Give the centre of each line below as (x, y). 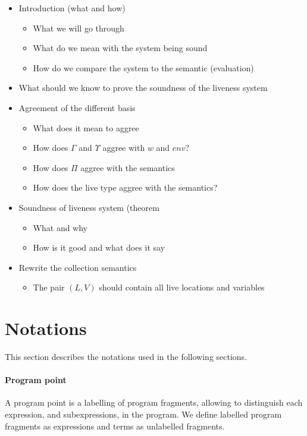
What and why (60, 227)
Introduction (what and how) (72, 8)
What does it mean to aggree (86, 127)
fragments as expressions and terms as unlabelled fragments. (115, 426)
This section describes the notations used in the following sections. (126, 357)
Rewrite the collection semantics (78, 267)
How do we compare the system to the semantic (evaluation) (143, 67)
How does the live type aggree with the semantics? (125, 187)
